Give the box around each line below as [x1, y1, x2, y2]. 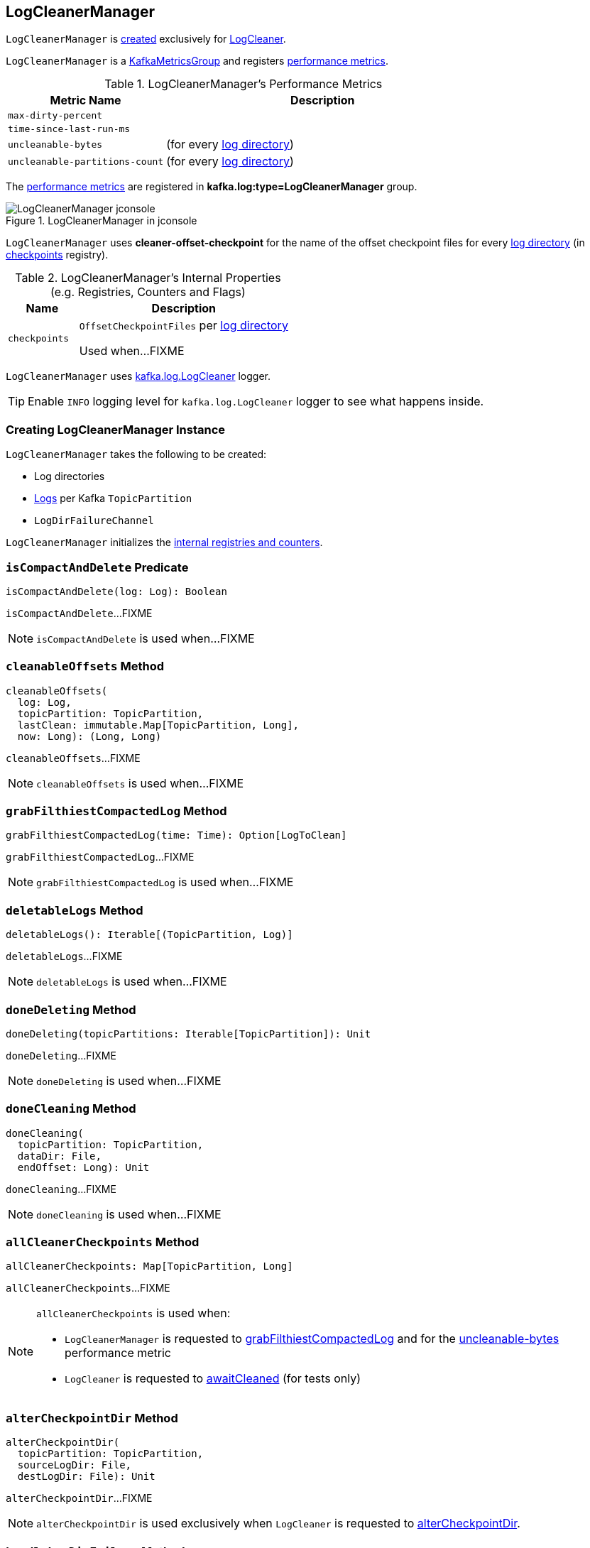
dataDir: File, [17, 1150, 102, 1162]
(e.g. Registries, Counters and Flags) [50, 285, 246, 300]
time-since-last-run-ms [8, 124, 131, 135]
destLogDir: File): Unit [17, 1471, 155, 1483]
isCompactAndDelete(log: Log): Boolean [6, 585, 227, 597]
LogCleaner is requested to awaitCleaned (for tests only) [65, 1371, 361, 1386]
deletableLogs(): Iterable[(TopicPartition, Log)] [6, 929, 293, 941]
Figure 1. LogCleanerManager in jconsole [6, 214, 197, 227]
